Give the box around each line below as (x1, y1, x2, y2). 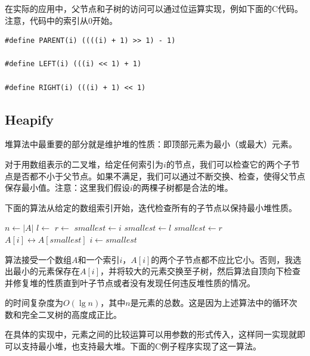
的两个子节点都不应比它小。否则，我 (151, 253, 293, 265)
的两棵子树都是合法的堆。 (132, 181, 233, 194)
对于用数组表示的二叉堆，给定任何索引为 (5, 157, 163, 170)
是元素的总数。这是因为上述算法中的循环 (130, 296, 289, 309)
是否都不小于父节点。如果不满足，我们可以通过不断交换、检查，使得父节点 (13, 169, 305, 182)
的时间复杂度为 (5, 296, 63, 309)
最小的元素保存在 (13, 265, 80, 277)
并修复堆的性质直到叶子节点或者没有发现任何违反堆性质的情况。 (5, 276, 255, 289)
